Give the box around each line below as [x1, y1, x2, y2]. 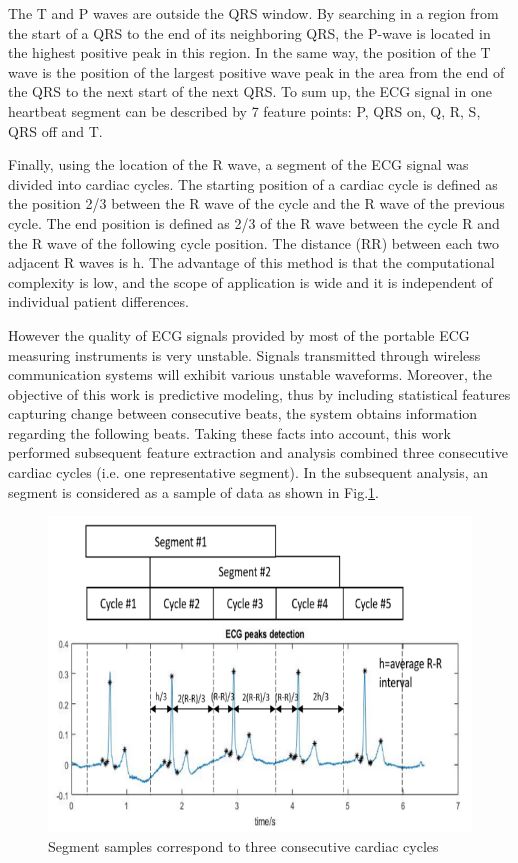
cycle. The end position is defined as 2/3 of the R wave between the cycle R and [8, 212, 500, 233]
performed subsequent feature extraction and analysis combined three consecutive [8, 442, 508, 463]
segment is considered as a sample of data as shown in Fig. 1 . [8, 481, 379, 502]
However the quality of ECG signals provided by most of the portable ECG [8, 324, 470, 345]
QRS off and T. [8, 120, 103, 141]
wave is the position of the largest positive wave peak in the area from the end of [8, 61, 505, 82]
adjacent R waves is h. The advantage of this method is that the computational [8, 252, 495, 273]
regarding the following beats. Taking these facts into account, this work [8, 422, 451, 443]
